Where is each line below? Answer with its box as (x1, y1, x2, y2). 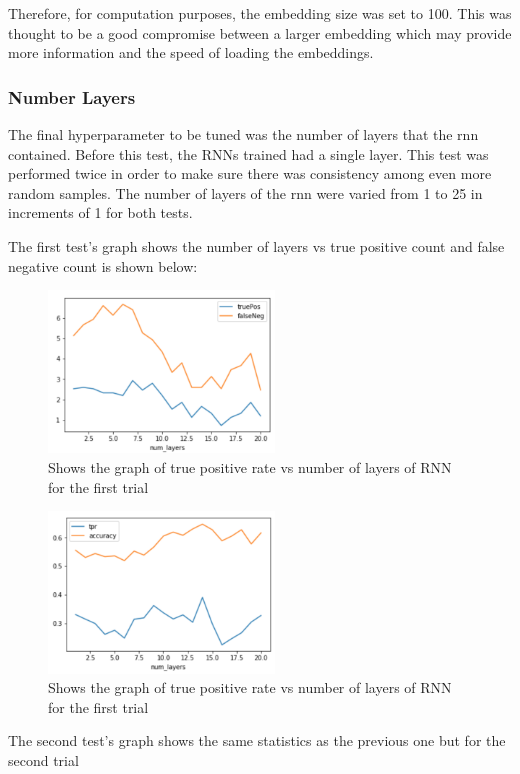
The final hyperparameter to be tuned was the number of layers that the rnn (8, 124, 479, 144)
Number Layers (8, 84, 136, 109)
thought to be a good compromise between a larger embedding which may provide (8, 22, 512, 43)
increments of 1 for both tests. (8, 202, 193, 223)
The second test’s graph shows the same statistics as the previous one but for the (8, 730, 506, 751)
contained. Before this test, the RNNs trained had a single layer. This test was (8, 143, 489, 164)
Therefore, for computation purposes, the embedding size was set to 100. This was (8, 3, 512, 23)
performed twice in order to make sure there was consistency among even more (8, 163, 492, 184)
